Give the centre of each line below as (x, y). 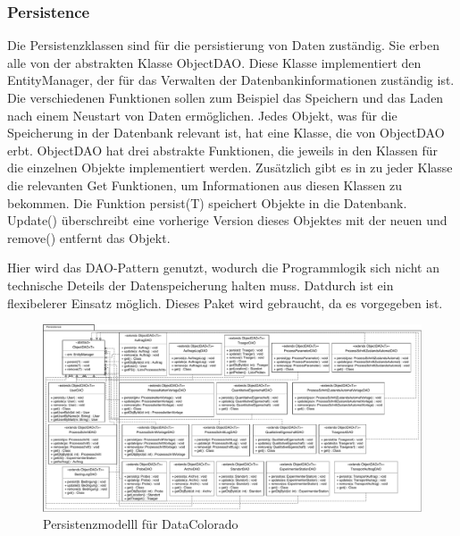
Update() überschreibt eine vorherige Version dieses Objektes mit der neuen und (227, 220)
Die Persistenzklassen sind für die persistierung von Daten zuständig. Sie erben (224, 45)
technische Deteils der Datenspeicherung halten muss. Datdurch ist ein (201, 285)
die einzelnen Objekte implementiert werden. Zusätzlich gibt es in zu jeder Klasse (230, 167)
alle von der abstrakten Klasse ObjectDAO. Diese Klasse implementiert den (214, 62)
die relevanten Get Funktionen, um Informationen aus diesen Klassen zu (205, 184)
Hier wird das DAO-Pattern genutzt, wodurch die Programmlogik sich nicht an (223, 268)
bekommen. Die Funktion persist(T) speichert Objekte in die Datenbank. (207, 202)
